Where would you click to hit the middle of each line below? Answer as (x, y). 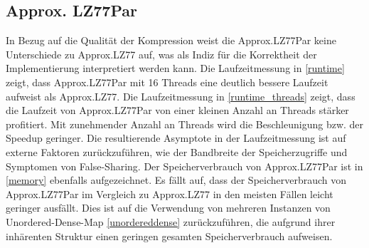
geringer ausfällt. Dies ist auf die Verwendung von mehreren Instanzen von (168, 208)
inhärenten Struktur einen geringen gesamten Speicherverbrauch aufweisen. (169, 236)
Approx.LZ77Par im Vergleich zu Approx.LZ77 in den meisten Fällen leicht (170, 193)
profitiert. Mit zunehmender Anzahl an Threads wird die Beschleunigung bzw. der (185, 124)
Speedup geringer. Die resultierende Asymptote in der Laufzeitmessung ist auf (176, 138)
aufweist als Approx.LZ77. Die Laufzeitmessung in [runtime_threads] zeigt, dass (181, 96)
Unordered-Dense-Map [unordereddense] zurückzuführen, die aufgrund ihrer (171, 221)
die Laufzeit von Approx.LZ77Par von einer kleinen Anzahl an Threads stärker (177, 110)
